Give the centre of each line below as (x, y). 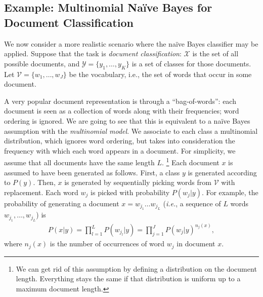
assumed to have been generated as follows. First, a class (92, 172)
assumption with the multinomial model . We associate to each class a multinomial (131, 131)
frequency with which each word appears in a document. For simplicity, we (120, 150)
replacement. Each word (41, 192)
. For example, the (230, 192)
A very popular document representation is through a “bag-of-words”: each (120, 101)
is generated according (222, 172)
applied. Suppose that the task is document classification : (93, 53)
